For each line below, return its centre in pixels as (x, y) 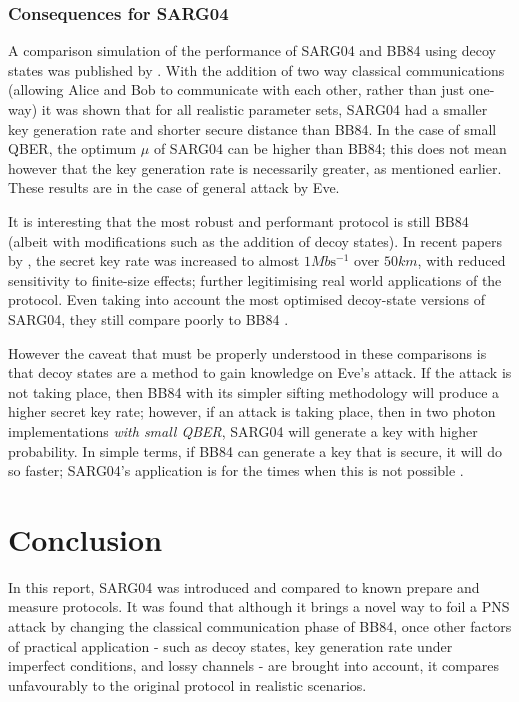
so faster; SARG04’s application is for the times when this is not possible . (236, 470)
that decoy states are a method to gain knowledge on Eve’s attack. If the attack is (260, 372)
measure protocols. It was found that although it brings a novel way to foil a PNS (259, 606)
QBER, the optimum (72, 148)
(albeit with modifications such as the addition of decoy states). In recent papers (255, 240)
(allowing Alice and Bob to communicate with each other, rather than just (236, 89)
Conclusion (85, 538)
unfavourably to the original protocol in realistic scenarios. (187, 684)
